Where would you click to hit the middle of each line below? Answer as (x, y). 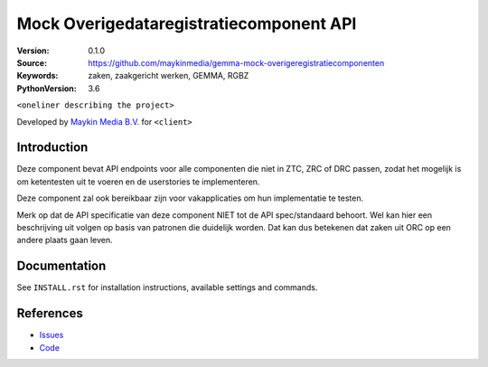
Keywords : (38, 76)
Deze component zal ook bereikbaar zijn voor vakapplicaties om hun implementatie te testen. (190, 198)
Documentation (61, 266)
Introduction (52, 148)
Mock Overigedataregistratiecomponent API (187, 24)
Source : (32, 62)
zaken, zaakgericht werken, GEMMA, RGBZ (169, 76)
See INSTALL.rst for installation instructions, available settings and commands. (167, 287)
